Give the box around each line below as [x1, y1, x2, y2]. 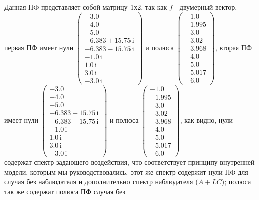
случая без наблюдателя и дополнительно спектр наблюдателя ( [4, 176, 198, 187]
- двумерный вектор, [175, 2, 237, 12]
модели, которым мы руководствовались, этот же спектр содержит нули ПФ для [4, 166, 248, 177]
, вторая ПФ [215, 42, 252, 52]
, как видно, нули [180, 115, 233, 125]
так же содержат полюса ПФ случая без [4, 186, 126, 197]
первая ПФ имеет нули [4, 42, 74, 52]
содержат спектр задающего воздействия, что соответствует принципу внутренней [4, 157, 255, 167]
